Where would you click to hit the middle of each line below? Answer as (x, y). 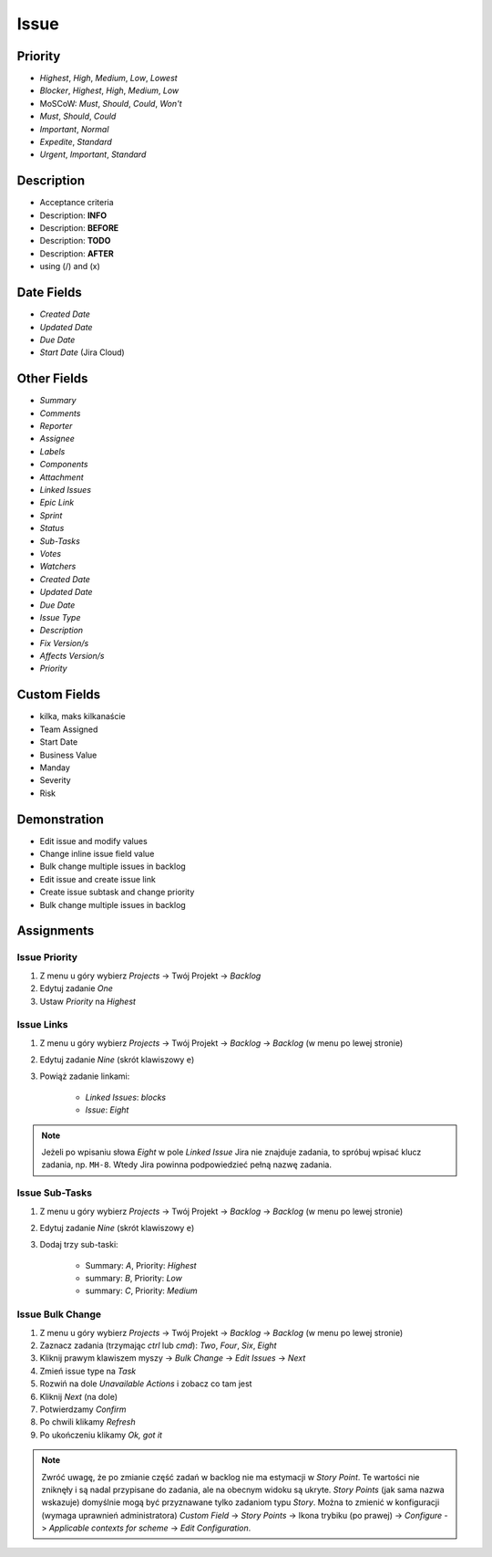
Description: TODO (75, 241)
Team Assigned (69, 729)
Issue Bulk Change (59, 1314)
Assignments (56, 931)
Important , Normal (74, 129)
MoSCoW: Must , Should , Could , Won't (111, 103)
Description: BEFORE (79, 228)
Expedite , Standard (76, 142)
